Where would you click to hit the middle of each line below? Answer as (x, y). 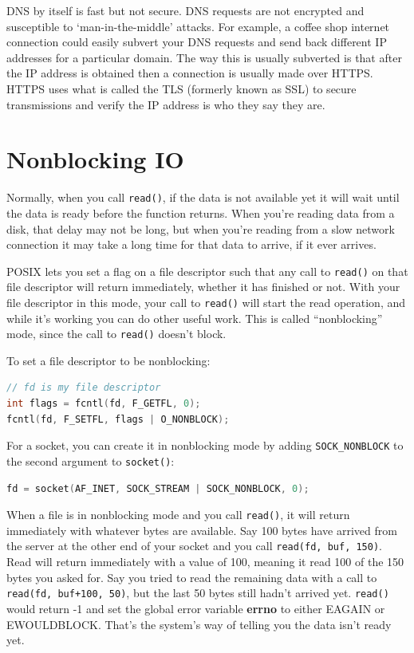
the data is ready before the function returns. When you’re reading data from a (201, 212)
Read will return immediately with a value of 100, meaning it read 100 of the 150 (205, 562)
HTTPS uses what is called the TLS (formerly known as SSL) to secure (181, 88)
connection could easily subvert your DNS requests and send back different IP (197, 42)
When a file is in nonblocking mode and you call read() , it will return (178, 515)
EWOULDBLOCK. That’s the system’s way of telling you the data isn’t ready (199, 624)
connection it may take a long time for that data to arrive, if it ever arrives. (191, 244)
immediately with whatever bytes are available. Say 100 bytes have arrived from (202, 530)
